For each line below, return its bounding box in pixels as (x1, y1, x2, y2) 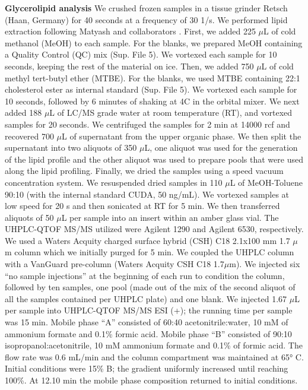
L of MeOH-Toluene (230, 176, 303, 188)
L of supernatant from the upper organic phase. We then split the (62, 129, 301, 142)
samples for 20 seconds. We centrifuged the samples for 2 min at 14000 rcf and (5, 118, 290, 130)
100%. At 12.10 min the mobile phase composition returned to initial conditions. (5, 374, 298, 386)
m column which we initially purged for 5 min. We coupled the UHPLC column (5, 246, 294, 258)
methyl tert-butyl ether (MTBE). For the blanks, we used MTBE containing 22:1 (5, 71, 300, 84)
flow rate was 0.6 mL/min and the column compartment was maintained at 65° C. (5, 350, 304, 363)
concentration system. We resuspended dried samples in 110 (5, 176, 223, 188)
